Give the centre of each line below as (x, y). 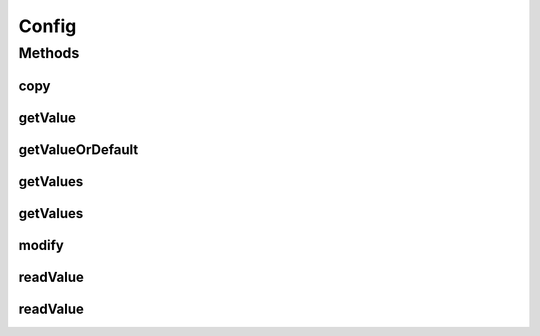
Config (47, 26)
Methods (49, 53)
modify (41, 245)
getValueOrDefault (78, 149)
